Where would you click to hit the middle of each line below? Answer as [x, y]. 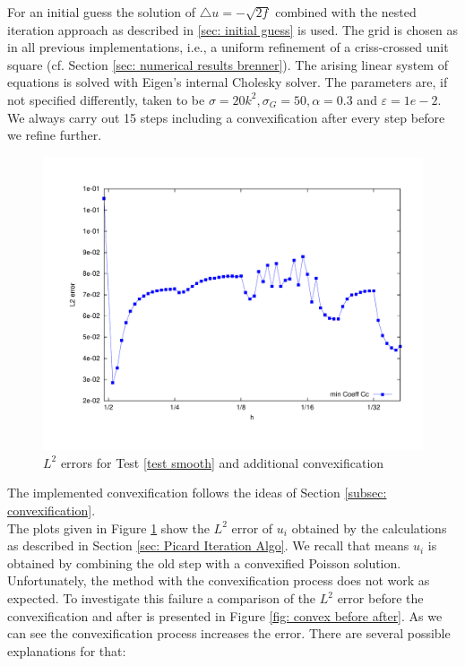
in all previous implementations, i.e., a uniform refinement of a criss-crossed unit [228, 47]
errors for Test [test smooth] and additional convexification [222, 462]
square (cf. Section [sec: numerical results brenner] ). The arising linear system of [228, 64]
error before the [380, 598]
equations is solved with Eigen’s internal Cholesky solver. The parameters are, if [228, 82]
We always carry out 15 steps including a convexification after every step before [226, 117]
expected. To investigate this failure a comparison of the [162, 598]
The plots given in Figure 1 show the [108, 528]
